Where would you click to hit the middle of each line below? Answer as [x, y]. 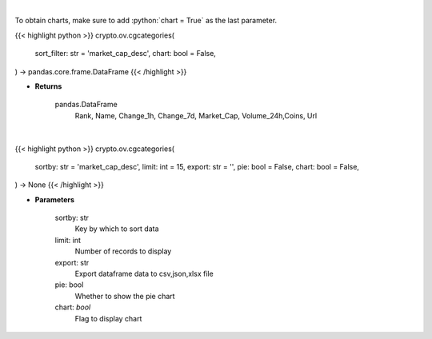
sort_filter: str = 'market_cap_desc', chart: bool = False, [125, 54]
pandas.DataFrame [86, 105]
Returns [48, 86]
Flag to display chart [108, 318]
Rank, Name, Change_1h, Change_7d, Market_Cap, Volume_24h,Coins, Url [196, 115]
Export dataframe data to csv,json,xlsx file [144, 274]
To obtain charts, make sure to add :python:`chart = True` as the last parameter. [146, 21]
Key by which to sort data [117, 229]
